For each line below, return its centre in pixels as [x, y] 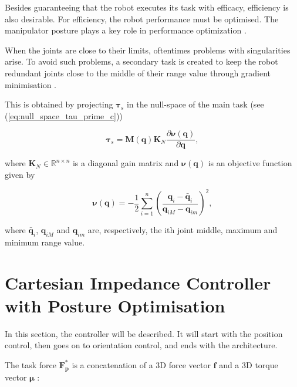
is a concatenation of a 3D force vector [141, 364]
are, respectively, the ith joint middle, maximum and [183, 230]
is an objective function [250, 163]
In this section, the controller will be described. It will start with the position [144, 333]
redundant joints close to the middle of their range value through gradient [138, 73]
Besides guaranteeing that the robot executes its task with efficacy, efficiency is [147, 7]
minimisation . [31, 84]
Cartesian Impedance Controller [138, 282]
